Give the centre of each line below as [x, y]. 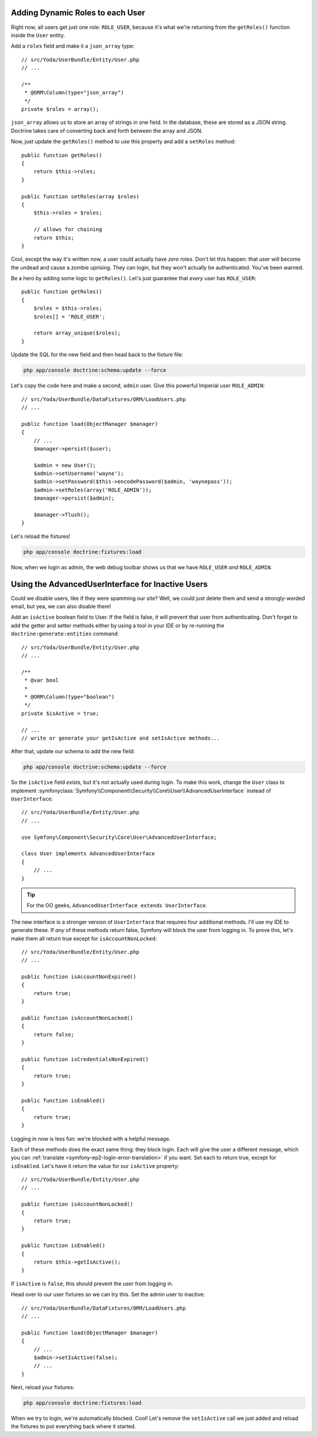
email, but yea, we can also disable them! [61, 606]
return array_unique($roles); [77, 333]
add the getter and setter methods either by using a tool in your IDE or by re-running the [118, 625]
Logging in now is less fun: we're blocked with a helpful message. [91, 1139]
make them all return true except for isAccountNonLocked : [84, 939]
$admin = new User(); [65, 465]
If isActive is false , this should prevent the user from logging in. [92, 1284]
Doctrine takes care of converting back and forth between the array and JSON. [107, 130]
